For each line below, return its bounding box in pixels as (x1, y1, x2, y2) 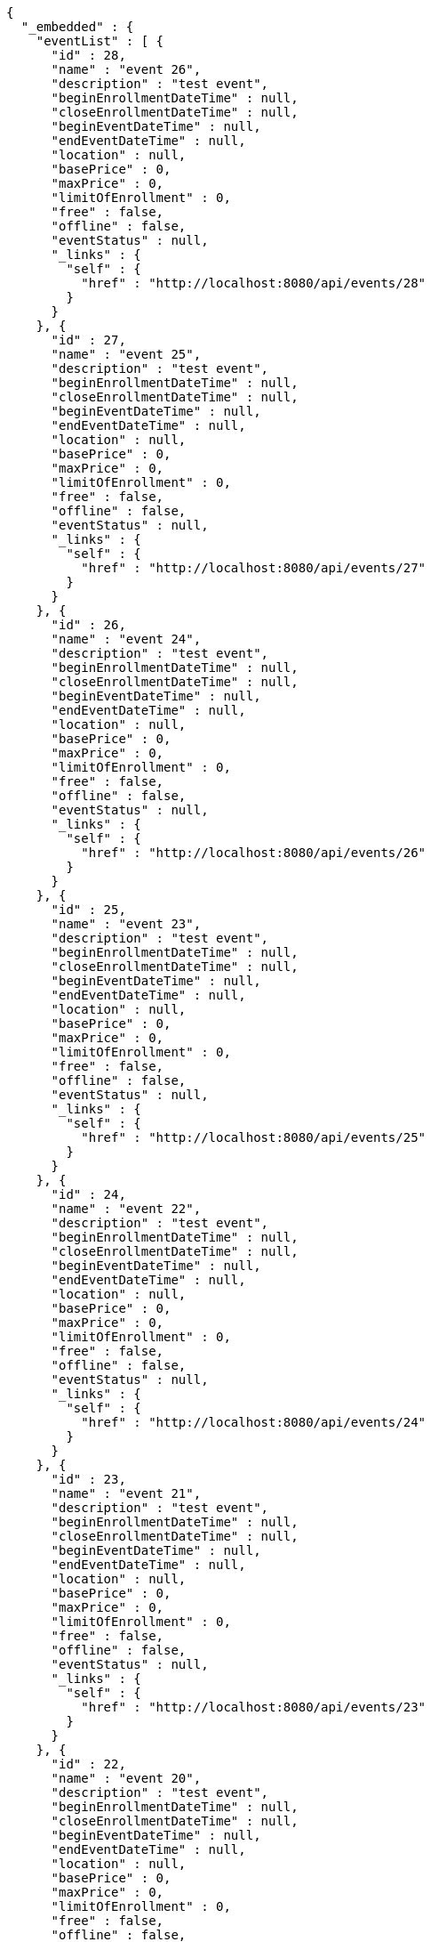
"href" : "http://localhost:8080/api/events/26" (81, 846, 427, 860)
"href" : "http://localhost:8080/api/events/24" (81, 1415, 427, 1429)
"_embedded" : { (20, 20, 134, 34)
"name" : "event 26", (51, 62, 202, 77)
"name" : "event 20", (51, 1771, 202, 1785)
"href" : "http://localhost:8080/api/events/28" (81, 276, 427, 290)
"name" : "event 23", (51, 917, 202, 931)
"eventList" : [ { (36, 34, 164, 48)
